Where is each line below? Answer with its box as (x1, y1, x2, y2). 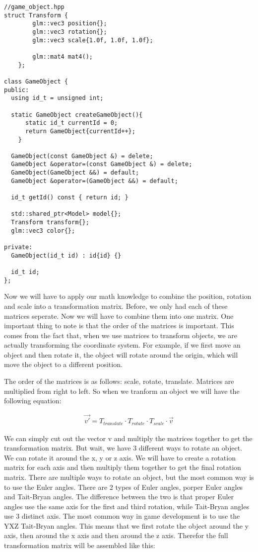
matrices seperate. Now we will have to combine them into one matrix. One (4, 310, 234, 321)
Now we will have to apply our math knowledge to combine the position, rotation (4, 291, 252, 301)
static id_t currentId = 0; (25, 119, 118, 127)
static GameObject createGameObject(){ (11, 111, 143, 118)
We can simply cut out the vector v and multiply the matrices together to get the (4, 433, 253, 443)
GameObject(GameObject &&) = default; (11, 169, 139, 177)
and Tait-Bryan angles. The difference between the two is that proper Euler (4, 491, 234, 502)
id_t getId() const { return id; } (11, 194, 129, 201)
